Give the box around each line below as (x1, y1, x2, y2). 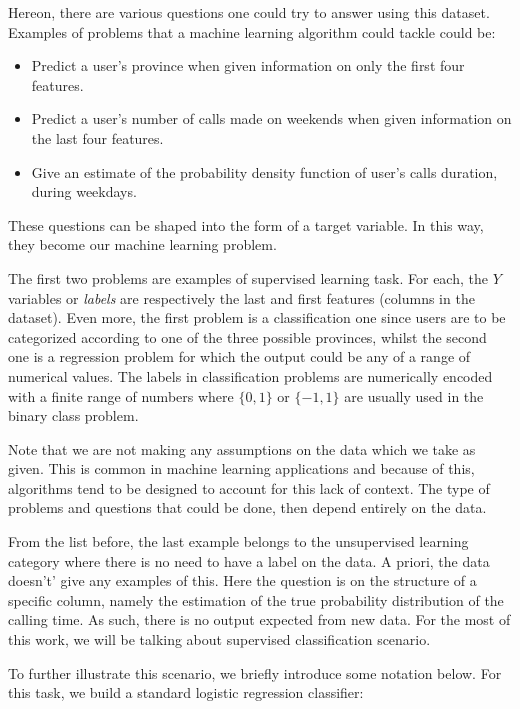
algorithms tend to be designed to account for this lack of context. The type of (8, 477, 490, 498)
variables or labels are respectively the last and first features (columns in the (8, 287, 475, 308)
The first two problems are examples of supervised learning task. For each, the (8, 267, 488, 288)
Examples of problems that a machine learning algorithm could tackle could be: (8, 21, 496, 42)
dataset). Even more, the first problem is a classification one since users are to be (8, 307, 506, 328)
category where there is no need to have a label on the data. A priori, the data (8, 550, 490, 571)
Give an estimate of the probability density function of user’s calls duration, (31, 161, 498, 182)
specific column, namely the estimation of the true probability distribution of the (8, 589, 504, 610)
